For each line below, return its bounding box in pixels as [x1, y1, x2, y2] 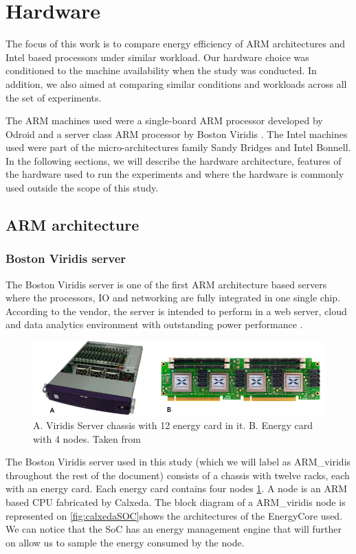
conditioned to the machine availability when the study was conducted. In [5, 63, 317, 78]
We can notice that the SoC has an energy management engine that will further [5, 522, 342, 536]
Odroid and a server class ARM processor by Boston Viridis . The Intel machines [5, 126, 348, 141]
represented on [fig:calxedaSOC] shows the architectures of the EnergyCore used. [5, 508, 343, 522]
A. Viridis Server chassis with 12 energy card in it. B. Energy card [33, 417, 313, 432]
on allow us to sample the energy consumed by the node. [5, 535, 245, 549]
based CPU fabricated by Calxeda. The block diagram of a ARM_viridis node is [5, 494, 346, 509]
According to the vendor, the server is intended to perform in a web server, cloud [5, 303, 347, 318]
